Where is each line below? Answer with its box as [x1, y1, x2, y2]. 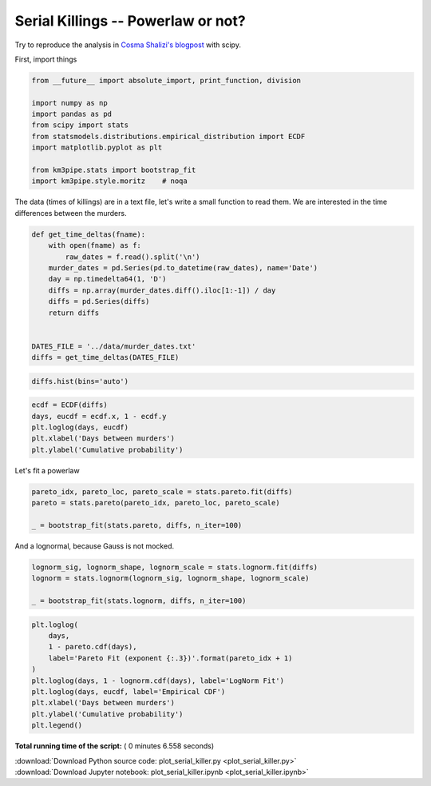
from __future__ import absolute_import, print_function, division [31, 76, 302, 85]
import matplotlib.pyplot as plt [31, 143, 163, 152]
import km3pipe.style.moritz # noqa [31, 177, 188, 186]
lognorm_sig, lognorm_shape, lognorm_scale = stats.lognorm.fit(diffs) [31, 562, 318, 572]
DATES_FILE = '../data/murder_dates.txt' [31, 341, 196, 351]
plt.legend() [31, 720, 83, 730]
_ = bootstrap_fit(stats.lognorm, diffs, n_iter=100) [31, 596, 247, 605]
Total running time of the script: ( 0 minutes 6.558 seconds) [14, 741, 215, 751]
